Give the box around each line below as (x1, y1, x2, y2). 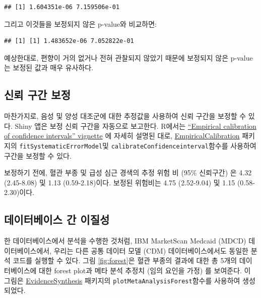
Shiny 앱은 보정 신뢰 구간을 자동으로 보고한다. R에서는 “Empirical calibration (15, 120, 256, 131)
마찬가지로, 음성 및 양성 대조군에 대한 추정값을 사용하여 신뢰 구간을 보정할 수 (4, 111, 246, 121)
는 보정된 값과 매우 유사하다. (4, 62, 94, 73)
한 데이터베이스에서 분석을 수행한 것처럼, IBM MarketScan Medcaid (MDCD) (4, 235, 246, 246)
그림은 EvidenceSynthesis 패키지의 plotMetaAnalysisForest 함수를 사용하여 (4, 275, 240, 285)
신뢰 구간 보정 (4, 87, 71, 103)
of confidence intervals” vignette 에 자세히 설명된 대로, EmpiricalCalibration (4, 130, 240, 141)
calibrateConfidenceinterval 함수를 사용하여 (111, 140, 256, 151)
